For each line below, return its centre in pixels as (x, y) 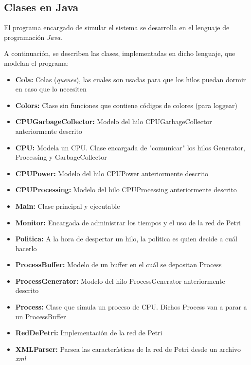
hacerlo (26, 248)
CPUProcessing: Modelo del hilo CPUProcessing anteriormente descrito (126, 190)
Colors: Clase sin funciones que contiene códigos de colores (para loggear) (126, 105)
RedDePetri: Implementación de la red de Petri (89, 333)
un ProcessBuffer (41, 316)
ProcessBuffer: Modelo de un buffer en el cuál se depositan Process (118, 265)
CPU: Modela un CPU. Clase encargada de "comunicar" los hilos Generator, (130, 147)
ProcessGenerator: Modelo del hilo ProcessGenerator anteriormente (120, 281)
